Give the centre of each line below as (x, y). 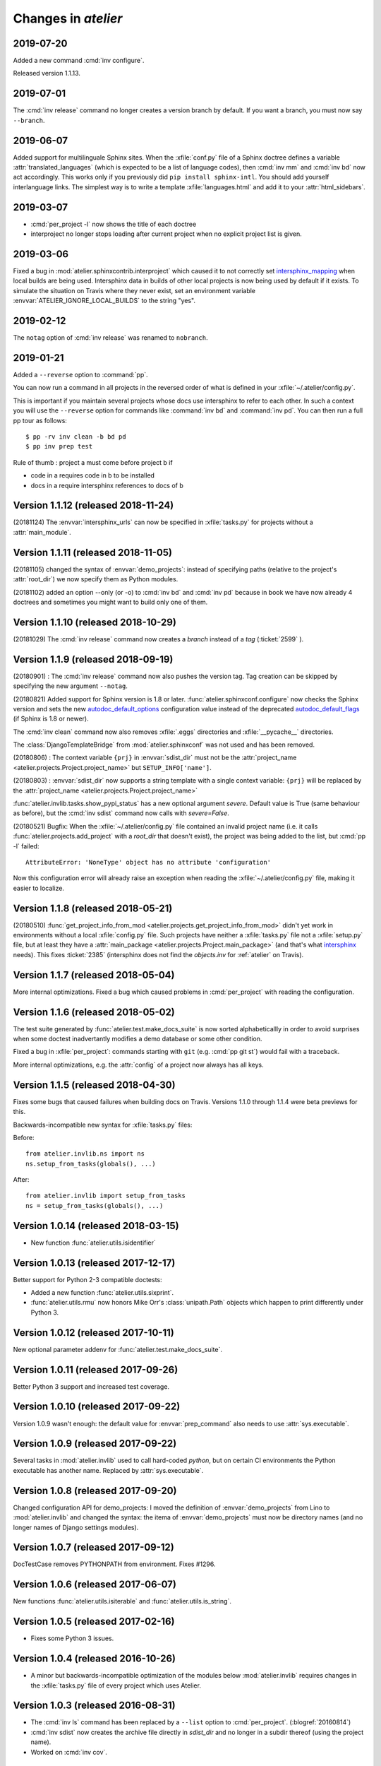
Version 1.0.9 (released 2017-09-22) (95, 1444)
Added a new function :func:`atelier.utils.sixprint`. (102, 1293)
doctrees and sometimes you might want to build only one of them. (110, 602)
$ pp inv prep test (59, 446)
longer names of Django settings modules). (76, 1527)
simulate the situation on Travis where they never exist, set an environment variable (134, 290)
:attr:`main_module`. (42, 532)
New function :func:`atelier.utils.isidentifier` (93, 1243)
